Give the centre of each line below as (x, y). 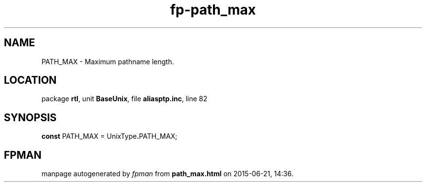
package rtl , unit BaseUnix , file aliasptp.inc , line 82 (124, 99)
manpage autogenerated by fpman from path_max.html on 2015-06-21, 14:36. (168, 174)
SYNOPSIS (30, 117)
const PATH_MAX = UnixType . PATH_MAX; (109, 136)
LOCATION (30, 80)
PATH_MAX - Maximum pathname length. (108, 61)
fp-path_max (213, 10)
